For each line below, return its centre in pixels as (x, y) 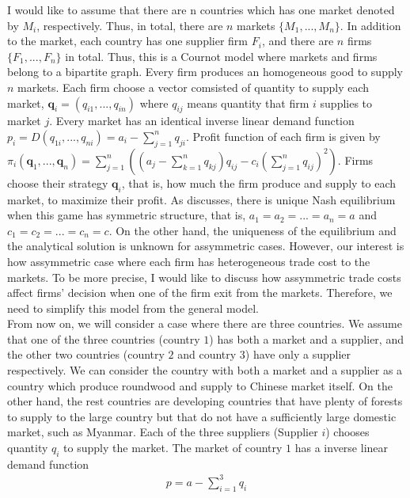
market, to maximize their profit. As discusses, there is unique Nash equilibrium (201, 199)
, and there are (298, 41)
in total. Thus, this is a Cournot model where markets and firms (221, 56)
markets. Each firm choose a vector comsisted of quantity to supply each (194, 87)
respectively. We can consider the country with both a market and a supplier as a (205, 370)
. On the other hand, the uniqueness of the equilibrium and (252, 230)
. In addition (370, 25)
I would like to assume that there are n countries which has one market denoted (201, 10)
